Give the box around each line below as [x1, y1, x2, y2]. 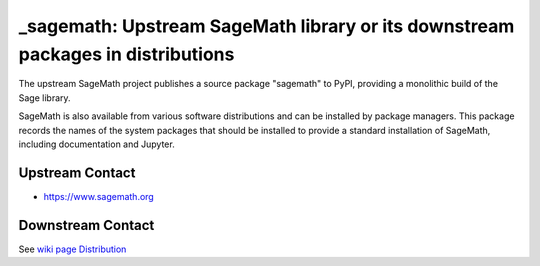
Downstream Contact [18, 216, 155, 234]
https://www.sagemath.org [43, 190, 154, 202]
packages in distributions [18, 43, 235, 65]
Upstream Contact [18, 164, 136, 181]
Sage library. [18, 91, 71, 104]
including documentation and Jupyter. [18, 138, 175, 150]
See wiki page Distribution [18, 243, 127, 255]
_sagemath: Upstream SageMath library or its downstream [18, 15, 515, 37]
